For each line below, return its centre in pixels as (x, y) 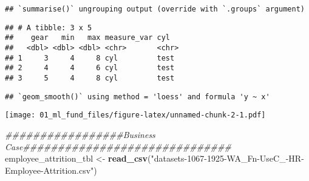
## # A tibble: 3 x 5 (49, 28)
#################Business (80, 134)
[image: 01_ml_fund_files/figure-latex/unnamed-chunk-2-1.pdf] (135, 115)
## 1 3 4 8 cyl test (90, 58)
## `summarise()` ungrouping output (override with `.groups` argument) (155, 9)
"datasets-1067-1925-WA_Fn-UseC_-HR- (227, 158)
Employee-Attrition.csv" (49, 170)
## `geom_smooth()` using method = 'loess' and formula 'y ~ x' (138, 97)
